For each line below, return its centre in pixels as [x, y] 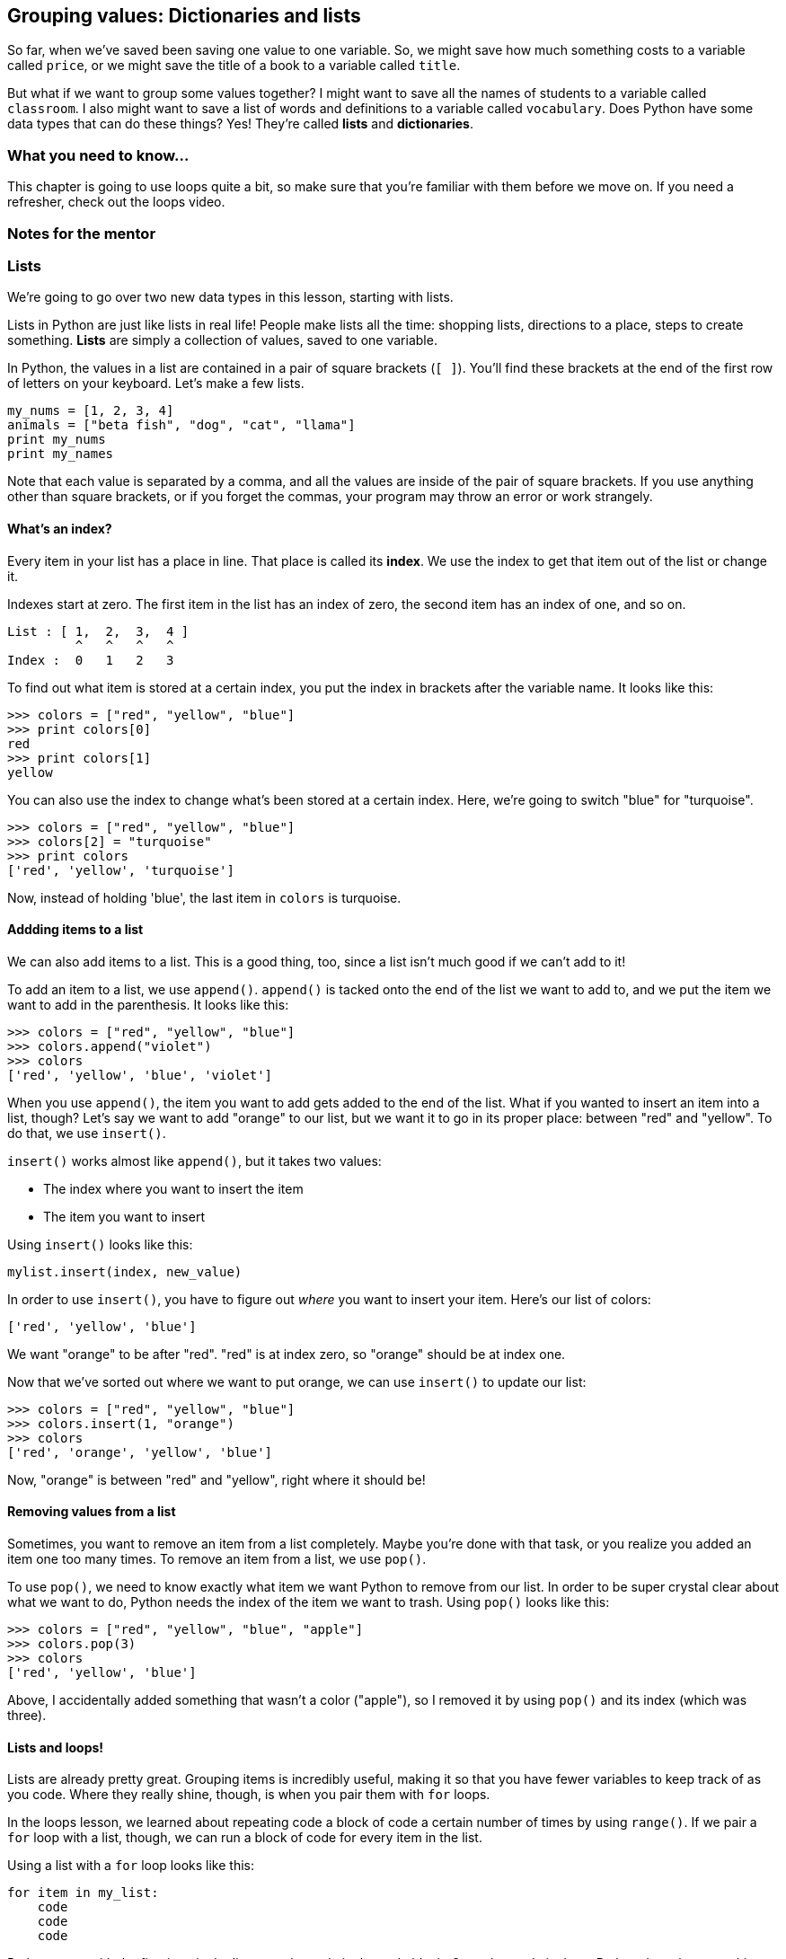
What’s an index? [60, 528]
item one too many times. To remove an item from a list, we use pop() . [217, 1558]
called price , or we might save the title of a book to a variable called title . [234, 66]
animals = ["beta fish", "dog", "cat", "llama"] [181, 425]
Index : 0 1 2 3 [91, 660]
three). [27, 1715]
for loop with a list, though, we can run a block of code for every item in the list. [245, 1838]
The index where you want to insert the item [173, 1188]
